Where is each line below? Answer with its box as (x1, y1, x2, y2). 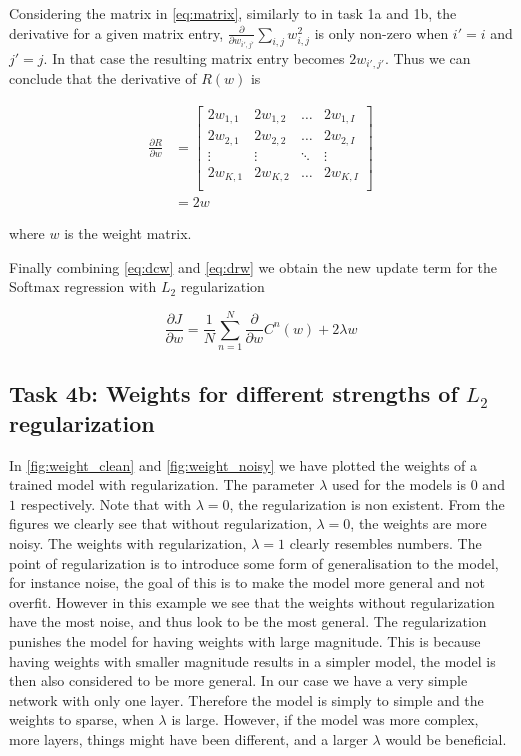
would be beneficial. (385, 729, 507, 749)
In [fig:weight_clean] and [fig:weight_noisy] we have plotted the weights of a (9, 454, 478, 475)
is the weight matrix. (64, 223, 192, 244)
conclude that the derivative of (9, 68, 197, 88)
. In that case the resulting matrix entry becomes (43, 47, 345, 68)
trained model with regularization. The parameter (9, 474, 315, 495)
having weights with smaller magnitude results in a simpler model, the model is (9, 650, 496, 671)
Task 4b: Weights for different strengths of (9, 378, 458, 409)
